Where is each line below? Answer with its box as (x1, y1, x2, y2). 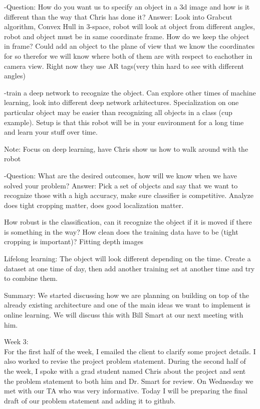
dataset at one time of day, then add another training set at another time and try (4, 263, 255, 273)
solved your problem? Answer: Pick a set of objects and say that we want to (4, 180, 238, 190)
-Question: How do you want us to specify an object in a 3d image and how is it (4, 2, 250, 12)
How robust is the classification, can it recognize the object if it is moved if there (4, 217, 252, 227)
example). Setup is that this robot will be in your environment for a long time (4, 117, 244, 127)
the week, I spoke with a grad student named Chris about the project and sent (4, 366, 246, 376)
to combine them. (4, 273, 58, 283)
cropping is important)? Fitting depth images (4, 236, 144, 247)
